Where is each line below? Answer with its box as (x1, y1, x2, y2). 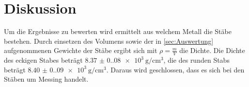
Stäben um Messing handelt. (4, 74, 89, 84)
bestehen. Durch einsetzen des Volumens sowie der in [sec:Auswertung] (4, 35, 214, 46)
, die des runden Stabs (163, 55, 230, 65)
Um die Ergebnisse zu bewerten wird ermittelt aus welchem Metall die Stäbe (4, 26, 232, 36)
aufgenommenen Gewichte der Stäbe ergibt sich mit (4, 45, 157, 55)
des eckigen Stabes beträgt (4, 55, 83, 65)
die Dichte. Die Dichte (179, 45, 245, 55)
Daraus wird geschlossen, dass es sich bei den (110, 64, 245, 74)
